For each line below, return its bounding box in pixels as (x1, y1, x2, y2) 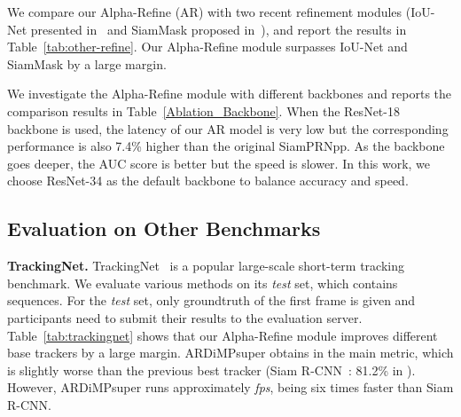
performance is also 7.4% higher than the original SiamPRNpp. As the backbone (7, 137, 445, 155)
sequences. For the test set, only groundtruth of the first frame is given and (7, 291, 416, 310)
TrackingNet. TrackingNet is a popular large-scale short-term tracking (7, 256, 404, 275)
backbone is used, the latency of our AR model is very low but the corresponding (7, 119, 449, 138)
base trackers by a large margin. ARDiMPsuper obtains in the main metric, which (7, 343, 454, 362)
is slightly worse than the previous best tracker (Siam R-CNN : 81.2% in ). (7, 360, 416, 379)
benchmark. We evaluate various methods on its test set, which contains (7, 273, 398, 292)
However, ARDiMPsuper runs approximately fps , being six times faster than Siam (7, 378, 454, 397)
